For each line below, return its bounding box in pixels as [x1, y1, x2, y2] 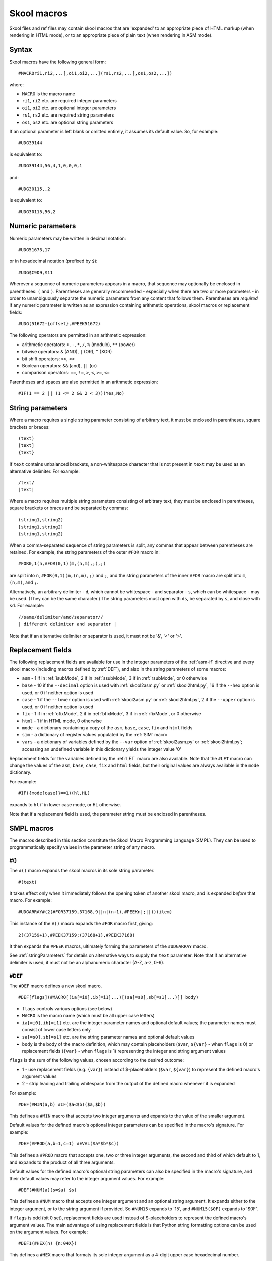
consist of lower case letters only [22, 1026, 91, 1033]
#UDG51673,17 [18, 247, 50, 252]
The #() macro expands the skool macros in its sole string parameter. [9, 868, 155, 874]
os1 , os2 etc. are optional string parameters [22, 119, 113, 125]
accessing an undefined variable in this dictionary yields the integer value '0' [22, 746, 181, 752]
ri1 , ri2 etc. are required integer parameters [22, 98, 117, 104]
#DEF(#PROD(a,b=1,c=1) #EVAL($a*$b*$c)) [18, 1140, 119, 1147]
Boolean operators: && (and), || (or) [22, 363, 97, 369]
